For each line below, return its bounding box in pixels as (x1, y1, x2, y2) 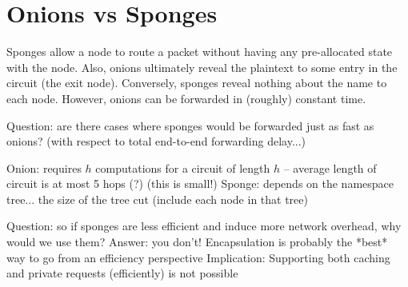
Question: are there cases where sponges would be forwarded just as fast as (6, 117, 374, 134)
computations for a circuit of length (95, 159, 270, 176)
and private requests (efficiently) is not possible (6, 265, 238, 281)
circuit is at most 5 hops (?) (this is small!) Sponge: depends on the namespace (6, 175, 394, 192)
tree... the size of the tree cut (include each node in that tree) (6, 190, 308, 207)
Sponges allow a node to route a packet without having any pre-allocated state (6, 43, 393, 60)
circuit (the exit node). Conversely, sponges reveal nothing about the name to (6, 74, 387, 91)
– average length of (283, 159, 377, 176)
